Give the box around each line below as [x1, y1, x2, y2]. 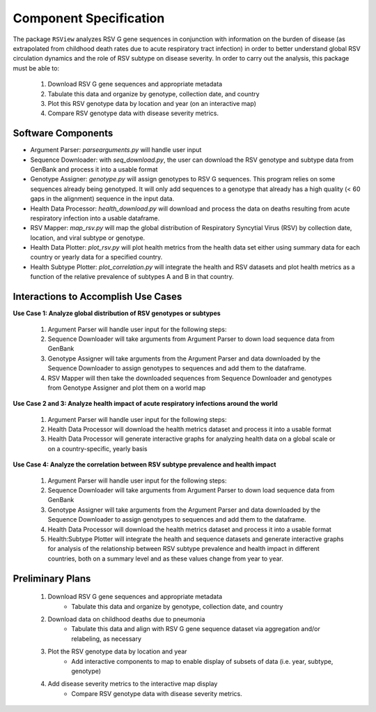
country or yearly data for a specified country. [30, 253, 163, 262]
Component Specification [13, 10, 165, 26]
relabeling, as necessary [71, 635, 142, 643]
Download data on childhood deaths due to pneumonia [47, 614, 205, 623]
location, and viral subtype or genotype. [30, 234, 146, 242]
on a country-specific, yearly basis [47, 444, 148, 453]
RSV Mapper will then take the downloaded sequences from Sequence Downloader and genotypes [47, 374, 332, 382]
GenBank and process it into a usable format [30, 165, 158, 174]
